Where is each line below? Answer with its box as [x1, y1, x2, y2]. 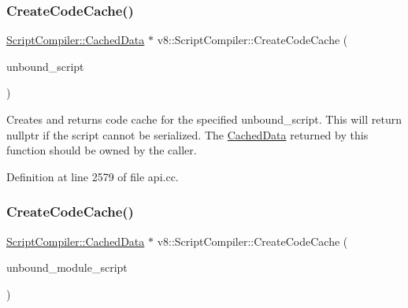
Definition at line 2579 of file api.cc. [6, 168, 179, 184]
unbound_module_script [6, 259, 128, 276]
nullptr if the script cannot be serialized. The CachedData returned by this [6, 126, 369, 143]
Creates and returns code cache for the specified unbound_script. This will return [6, 111, 402, 127]
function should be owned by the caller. [6, 142, 197, 158]
